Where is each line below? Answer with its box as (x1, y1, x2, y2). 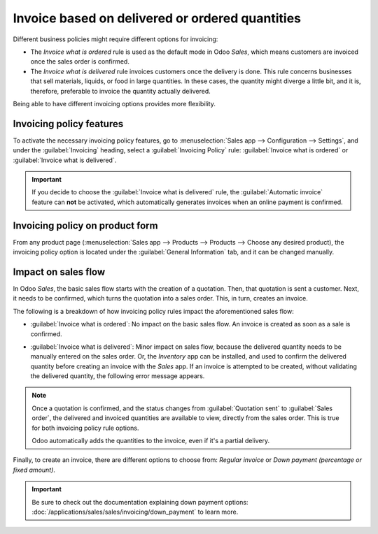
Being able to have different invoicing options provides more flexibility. (13, 99, 216, 108)
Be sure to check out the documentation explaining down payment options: (31, 498, 248, 506)
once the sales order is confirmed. (30, 57, 129, 66)
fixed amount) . (13, 466, 56, 474)
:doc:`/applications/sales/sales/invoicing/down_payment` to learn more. (31, 507, 239, 516)
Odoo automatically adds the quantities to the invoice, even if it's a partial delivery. (31, 437, 270, 445)
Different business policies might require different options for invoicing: (13, 35, 218, 43)
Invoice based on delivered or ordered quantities (13, 10, 301, 26)
